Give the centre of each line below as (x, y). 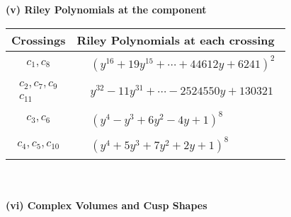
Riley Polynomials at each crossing (176, 40)
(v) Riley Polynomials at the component (106, 9)
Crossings (39, 40)
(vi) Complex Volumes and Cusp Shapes (107, 205)
